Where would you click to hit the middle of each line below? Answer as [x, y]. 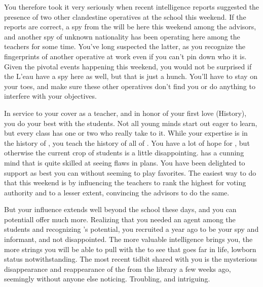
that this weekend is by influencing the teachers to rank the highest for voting [125, 182]
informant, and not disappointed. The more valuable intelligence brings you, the [128, 239]
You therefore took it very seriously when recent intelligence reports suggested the [132, 7]
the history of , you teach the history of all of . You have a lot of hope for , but [127, 142]
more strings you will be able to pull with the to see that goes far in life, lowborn [130, 249]
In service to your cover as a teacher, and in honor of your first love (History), [125, 113]
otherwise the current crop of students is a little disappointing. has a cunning [124, 153]
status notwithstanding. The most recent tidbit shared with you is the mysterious [131, 259]
